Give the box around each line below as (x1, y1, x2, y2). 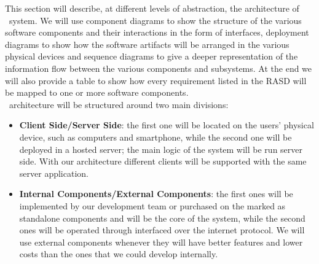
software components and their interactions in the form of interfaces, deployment (5, 26, 309, 39)
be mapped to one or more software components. (5, 86, 189, 99)
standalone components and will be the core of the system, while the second (19, 211, 305, 224)
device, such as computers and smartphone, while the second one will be (19, 130, 292, 143)
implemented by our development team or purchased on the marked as (19, 199, 286, 212)
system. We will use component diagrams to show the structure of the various (9, 14, 302, 26)
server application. (19, 166, 89, 179)
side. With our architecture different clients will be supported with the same (19, 155, 307, 168)
